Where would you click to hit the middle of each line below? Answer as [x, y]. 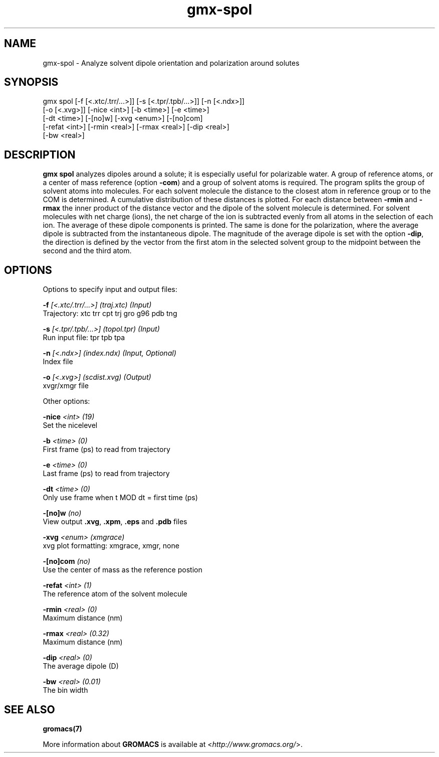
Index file [58, 362]
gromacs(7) [62, 728]
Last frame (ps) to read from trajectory [106, 474]
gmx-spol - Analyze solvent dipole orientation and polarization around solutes [171, 63]
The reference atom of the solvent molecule [115, 594]
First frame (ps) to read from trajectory [106, 449]
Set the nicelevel [70, 425]
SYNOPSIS [31, 82]
